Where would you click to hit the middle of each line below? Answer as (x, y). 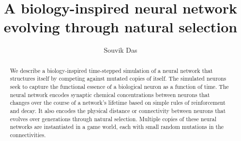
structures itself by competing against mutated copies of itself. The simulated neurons (118, 78)
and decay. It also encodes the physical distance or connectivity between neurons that (118, 110)
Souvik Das (120, 50)
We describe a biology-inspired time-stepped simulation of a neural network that (111, 70)
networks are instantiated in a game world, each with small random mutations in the (117, 127)
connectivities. (28, 134)
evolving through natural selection (120, 27)
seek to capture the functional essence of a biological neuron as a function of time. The (119, 87)
